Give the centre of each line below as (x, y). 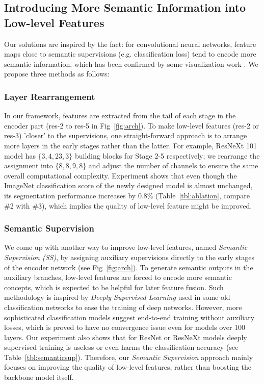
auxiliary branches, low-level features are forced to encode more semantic (118, 277)
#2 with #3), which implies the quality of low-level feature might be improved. (128, 205)
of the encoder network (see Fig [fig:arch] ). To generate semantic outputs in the (129, 267)
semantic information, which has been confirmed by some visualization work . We (131, 63)
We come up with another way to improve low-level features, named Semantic (126, 247)
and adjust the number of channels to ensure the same (173, 165)
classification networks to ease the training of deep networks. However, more (123, 307)
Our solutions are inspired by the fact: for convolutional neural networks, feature (130, 44)
